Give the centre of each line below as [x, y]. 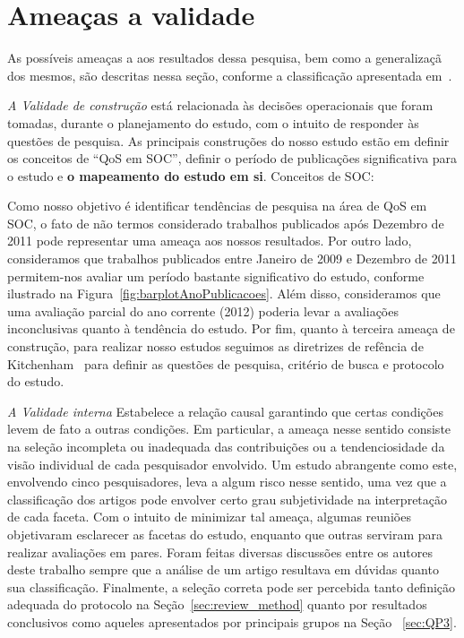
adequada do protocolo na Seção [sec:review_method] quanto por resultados [217, 604]
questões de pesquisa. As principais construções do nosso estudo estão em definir [228, 140]
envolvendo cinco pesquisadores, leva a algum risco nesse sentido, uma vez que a [227, 482]
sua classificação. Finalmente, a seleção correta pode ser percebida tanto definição [232, 586]
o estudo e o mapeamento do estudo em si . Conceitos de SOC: [191, 175]
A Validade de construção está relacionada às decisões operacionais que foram [220, 105]
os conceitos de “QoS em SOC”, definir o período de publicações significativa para [232, 158]
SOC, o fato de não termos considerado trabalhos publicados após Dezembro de [226, 223]
